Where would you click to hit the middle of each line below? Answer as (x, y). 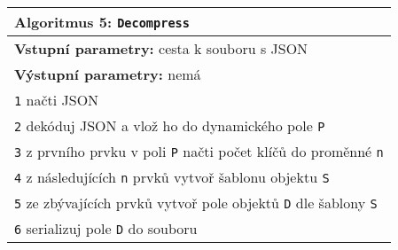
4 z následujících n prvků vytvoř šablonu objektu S (172, 177)
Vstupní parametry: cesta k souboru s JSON (161, 48)
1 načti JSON (57, 100)
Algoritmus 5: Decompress (102, 22)
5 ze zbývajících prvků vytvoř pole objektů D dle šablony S (196, 203)
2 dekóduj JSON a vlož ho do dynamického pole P (170, 125)
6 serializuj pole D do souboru (106, 228)
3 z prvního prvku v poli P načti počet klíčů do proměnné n (199, 151)
